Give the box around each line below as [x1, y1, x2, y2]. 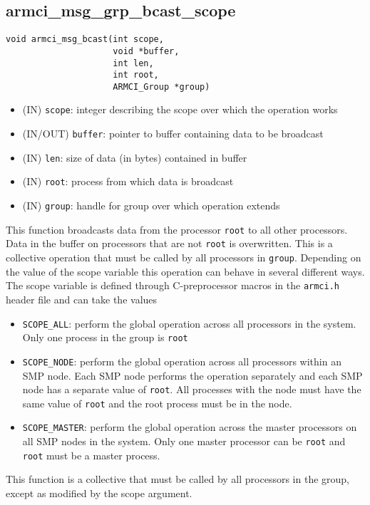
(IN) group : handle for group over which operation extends [22, 198, 280, 213]
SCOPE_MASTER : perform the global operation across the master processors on [22, 420, 357, 434]
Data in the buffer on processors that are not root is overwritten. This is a [6, 236, 333, 251]
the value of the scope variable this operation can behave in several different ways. [6, 264, 365, 278]
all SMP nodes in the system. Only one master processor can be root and [22, 434, 346, 449]
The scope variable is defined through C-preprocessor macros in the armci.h [6, 278, 339, 293]
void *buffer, [113, 46, 180, 56]
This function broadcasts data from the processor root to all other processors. [6, 222, 348, 236]
